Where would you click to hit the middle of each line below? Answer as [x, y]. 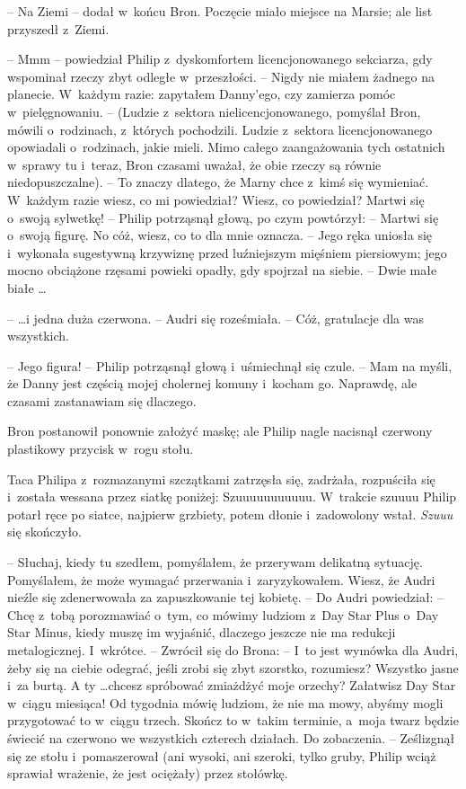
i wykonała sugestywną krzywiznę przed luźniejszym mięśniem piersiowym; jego [227, 252]
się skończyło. [45, 532]
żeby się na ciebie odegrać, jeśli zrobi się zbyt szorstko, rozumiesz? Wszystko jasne [233, 667]
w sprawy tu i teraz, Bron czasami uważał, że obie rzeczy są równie [194, 164]
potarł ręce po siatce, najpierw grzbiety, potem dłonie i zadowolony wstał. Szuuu [230, 514]
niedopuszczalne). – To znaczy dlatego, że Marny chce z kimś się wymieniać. [218, 182]
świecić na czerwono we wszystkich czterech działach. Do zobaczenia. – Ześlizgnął [231, 737]
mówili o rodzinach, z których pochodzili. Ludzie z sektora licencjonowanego [220, 129]
